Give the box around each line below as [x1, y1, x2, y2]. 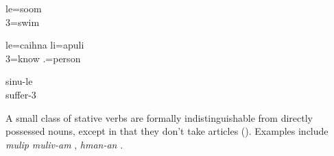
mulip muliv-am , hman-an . [5, 137, 123, 151]
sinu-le [5, 74, 33, 88]
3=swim [5, 14, 40, 29]
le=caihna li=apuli [5, 38, 84, 52]
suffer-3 [5, 87, 36, 101]
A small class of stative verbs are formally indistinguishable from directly [5, 110, 313, 125]
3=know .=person [5, 51, 81, 65]
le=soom [5, 1, 42, 15]
